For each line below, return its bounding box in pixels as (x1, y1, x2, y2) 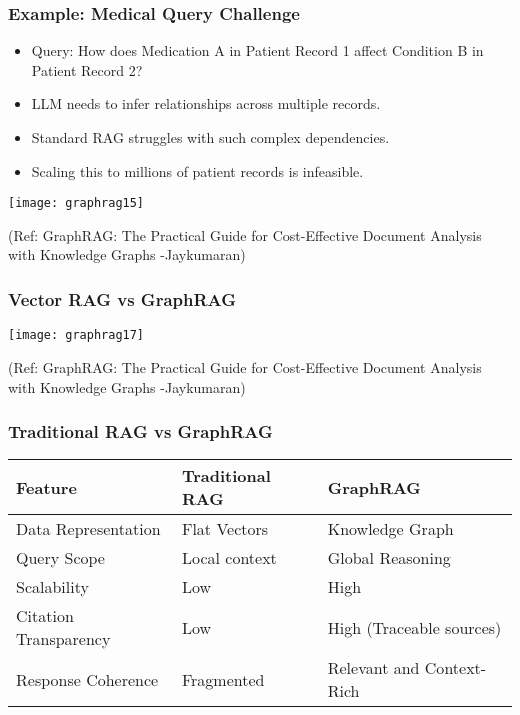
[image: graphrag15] (8, 196, 145, 211)
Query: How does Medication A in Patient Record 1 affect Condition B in (31, 40, 484, 61)
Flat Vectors (181, 517, 269, 541)
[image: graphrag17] (8, 328, 145, 343)
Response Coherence (16, 667, 159, 691)
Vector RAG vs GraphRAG (8, 286, 237, 311)
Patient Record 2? (31, 59, 143, 80)
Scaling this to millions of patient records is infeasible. (31, 160, 364, 181)
